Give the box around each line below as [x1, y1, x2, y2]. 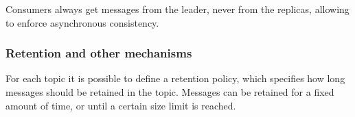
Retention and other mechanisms [5, 44, 192, 62]
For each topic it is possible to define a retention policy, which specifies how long [5, 71, 345, 86]
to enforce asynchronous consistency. [5, 15, 159, 29]
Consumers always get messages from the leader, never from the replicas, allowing [5, 2, 350, 16]
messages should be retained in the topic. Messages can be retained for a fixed [5, 85, 334, 99]
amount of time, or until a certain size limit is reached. [5, 98, 236, 112]
